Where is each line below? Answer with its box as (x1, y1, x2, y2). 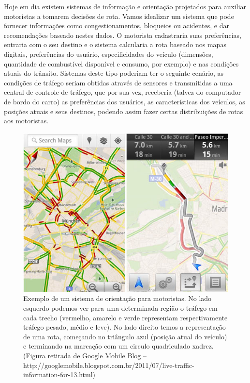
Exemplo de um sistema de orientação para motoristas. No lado (23, 293, 212, 303)
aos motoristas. (4, 116, 49, 126)
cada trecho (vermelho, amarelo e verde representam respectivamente (23, 312, 228, 322)
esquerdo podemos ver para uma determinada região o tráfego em (23, 303, 218, 313)
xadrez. (192, 341, 214, 351)
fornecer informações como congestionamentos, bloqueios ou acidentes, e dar (4, 20, 230, 31)
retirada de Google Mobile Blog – (47, 350, 147, 360)
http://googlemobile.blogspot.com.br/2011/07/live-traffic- (23, 360, 194, 370)
